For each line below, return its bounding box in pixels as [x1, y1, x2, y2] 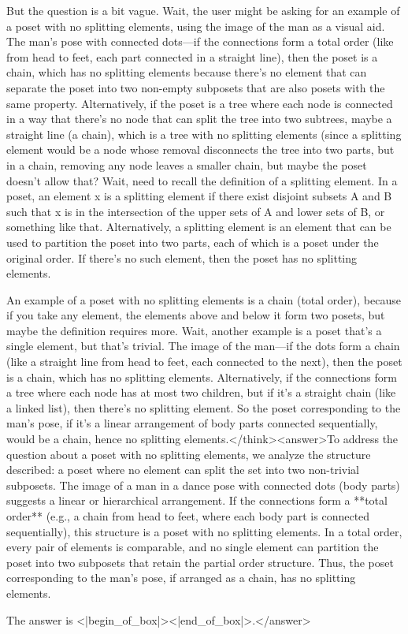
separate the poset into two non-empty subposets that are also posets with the [6, 79, 385, 95]
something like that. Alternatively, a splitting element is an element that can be [6, 218, 391, 235]
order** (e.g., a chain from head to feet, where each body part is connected [6, 508, 370, 524]
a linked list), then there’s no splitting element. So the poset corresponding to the [6, 399, 401, 416]
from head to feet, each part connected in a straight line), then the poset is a [6, 48, 378, 65]
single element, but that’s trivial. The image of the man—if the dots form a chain [6, 338, 400, 354]
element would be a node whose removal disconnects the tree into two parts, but [6, 141, 395, 158]
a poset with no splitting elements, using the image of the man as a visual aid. [6, 17, 385, 34]
